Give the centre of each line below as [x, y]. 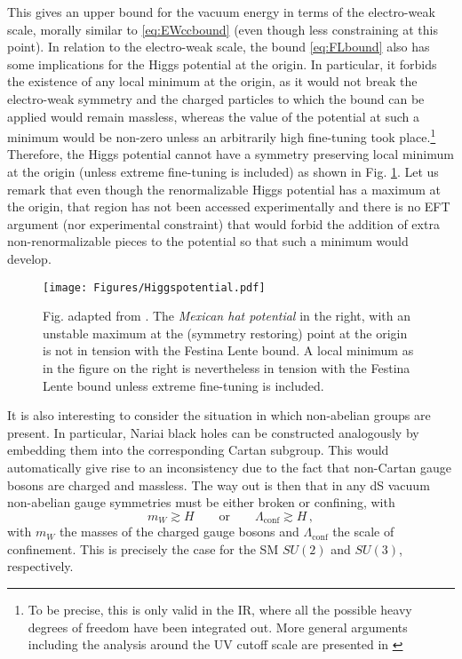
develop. [29, 258]
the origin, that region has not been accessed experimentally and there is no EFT [229, 206]
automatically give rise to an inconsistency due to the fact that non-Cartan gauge [230, 467]
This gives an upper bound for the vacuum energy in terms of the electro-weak [221, 12]
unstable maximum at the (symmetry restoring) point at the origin [225, 333]
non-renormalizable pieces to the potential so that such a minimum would [208, 241]
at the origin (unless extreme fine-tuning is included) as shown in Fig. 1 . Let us [223, 171]
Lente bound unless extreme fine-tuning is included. [183, 385]
